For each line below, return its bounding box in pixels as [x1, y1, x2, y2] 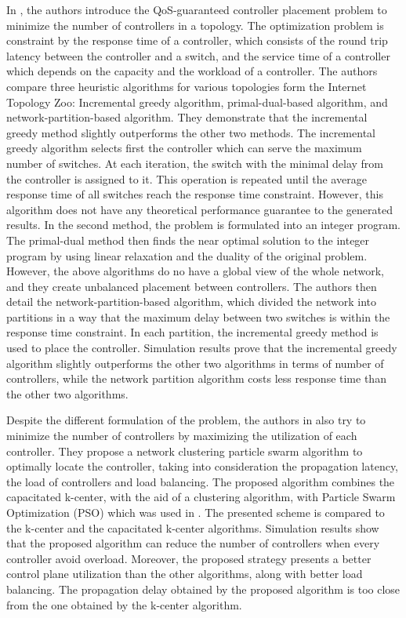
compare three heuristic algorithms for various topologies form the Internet [6, 78, 367, 94]
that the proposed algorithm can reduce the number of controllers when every [6, 535, 380, 551]
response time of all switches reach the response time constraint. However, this [6, 186, 384, 202]
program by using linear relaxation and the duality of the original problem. [6, 247, 368, 264]
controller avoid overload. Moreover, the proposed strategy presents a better [6, 550, 372, 566]
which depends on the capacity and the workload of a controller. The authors [6, 63, 378, 79]
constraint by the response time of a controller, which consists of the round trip [6, 32, 388, 49]
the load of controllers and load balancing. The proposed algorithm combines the [6, 473, 395, 489]
